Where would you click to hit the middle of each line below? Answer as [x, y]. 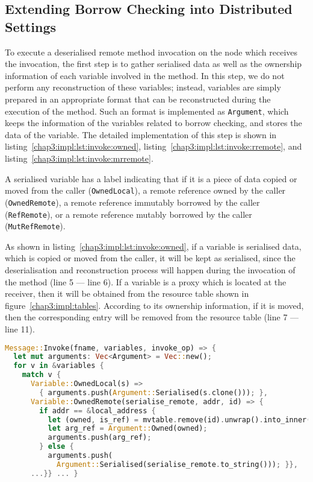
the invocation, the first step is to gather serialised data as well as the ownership [153, 64]
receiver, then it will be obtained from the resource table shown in [127, 293]
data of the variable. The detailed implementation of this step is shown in [141, 134]
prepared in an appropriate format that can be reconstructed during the [138, 99]
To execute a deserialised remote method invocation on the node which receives [151, 52]
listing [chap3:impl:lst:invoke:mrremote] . [79, 158]
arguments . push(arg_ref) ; [100, 438]
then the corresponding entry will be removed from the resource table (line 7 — [152, 317]
